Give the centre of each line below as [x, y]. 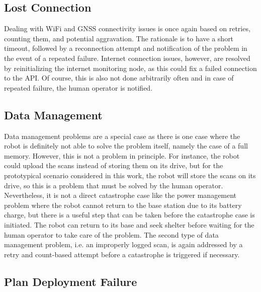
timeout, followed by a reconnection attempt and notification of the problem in [126, 48]
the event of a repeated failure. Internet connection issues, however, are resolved [127, 58]
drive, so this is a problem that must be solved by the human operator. [114, 185]
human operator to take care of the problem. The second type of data [111, 234]
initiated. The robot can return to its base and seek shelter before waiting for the [129, 224]
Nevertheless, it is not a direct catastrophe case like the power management [120, 195]
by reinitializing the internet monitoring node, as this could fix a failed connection [130, 68]
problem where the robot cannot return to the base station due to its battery [123, 205]
